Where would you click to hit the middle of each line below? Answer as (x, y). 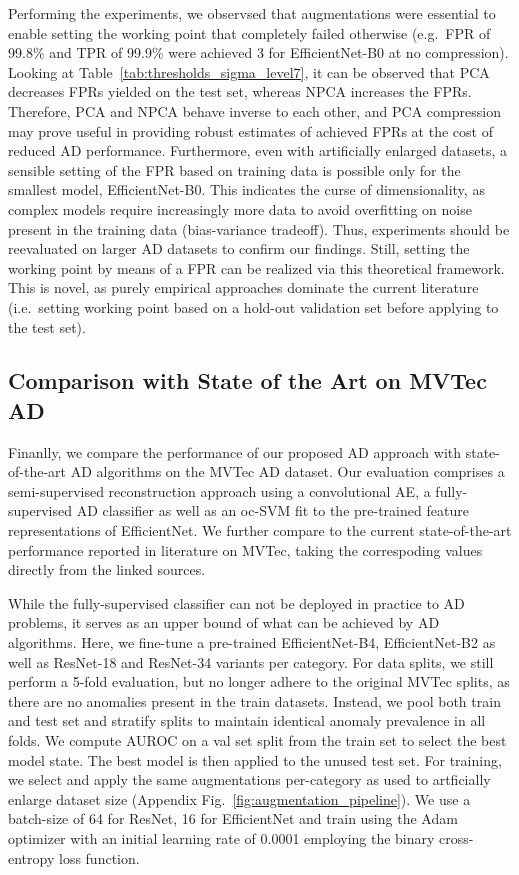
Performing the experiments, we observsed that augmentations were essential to (252, 13)
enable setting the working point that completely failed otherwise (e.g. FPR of (249, 32)
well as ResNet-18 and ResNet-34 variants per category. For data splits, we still (251, 661)
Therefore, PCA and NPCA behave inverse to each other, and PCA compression (254, 110)
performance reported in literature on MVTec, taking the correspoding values (245, 549)
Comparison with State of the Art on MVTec (247, 380)
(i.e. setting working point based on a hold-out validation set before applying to (253, 306)
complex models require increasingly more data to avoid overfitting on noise (240, 208)
